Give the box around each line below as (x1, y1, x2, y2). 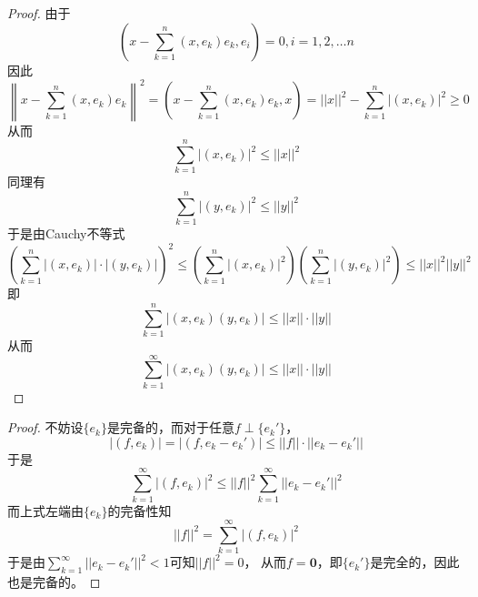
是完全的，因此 (370, 552, 460, 572)
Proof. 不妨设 (7, 418, 84, 437)
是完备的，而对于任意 (106, 418, 234, 437)
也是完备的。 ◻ (7, 572, 101, 592)
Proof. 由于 (7, 4, 71, 22)
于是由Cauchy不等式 (7, 224, 125, 243)
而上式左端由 (7, 501, 84, 520)
